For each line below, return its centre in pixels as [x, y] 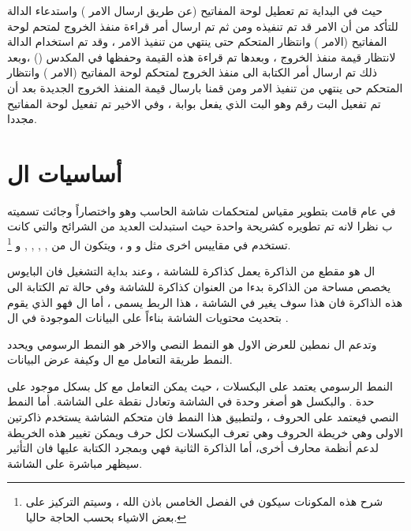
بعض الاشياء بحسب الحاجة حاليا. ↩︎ [106, 517]
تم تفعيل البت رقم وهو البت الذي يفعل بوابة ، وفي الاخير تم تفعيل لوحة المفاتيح [194, 103]
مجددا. [22, 119]
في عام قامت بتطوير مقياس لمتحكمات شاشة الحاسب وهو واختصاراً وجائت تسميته [202, 210]
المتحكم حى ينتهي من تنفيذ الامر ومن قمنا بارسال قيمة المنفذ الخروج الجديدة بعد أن [205, 87]
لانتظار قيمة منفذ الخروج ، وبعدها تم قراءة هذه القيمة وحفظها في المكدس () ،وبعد [202, 56]
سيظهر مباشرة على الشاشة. [75, 463]
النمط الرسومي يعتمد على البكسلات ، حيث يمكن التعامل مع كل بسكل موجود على [200, 385]
